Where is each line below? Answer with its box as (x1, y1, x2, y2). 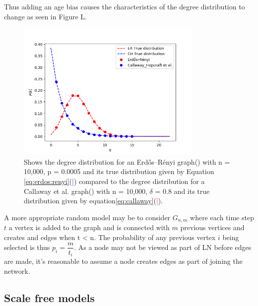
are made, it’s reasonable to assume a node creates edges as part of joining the (4, 256, 243, 266)
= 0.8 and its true (155, 185, 210, 196)
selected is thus (4, 242, 50, 252)
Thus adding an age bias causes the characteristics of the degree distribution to (4, 1, 245, 11)
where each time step (190, 212, 254, 222)
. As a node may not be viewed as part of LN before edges (74, 242, 252, 252)
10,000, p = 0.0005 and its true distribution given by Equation (24, 166, 214, 177)
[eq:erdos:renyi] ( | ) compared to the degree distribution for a (24, 176, 205, 186)
